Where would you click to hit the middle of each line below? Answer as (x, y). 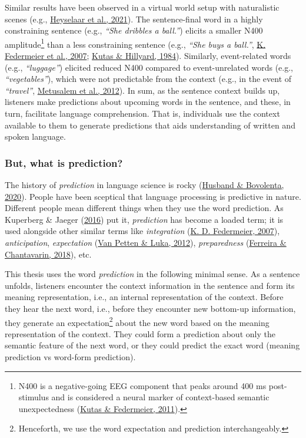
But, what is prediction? (64, 162)
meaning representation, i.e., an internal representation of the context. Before (144, 297)
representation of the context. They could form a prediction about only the (140, 333)
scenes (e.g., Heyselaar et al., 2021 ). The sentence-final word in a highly (134, 19)
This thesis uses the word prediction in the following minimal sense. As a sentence (152, 274)
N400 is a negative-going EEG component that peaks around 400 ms (142, 385)
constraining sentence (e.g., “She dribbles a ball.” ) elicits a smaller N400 (134, 30)
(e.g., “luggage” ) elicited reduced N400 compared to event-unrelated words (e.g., (149, 67)
